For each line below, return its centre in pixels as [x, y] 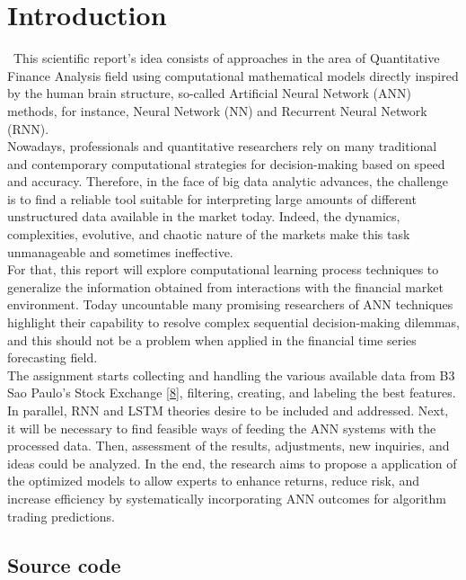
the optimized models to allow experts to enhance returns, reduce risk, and [213, 481]
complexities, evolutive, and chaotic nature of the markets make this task [209, 234]
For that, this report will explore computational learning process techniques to [223, 269]
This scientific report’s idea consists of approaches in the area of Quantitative [226, 58]
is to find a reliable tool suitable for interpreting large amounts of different [212, 198]
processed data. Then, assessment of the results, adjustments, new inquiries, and [229, 446]
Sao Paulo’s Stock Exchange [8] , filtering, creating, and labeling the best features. [232, 393]
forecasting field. [53, 357]
